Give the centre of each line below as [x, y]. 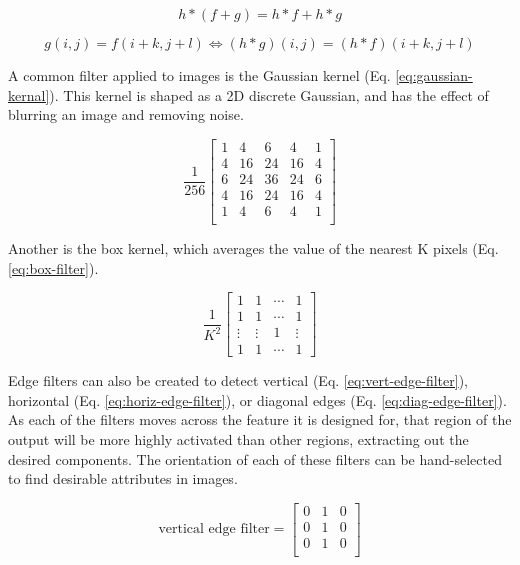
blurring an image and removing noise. [126, 114]
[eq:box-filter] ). [53, 267]
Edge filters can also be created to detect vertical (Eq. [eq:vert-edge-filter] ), [238, 380]
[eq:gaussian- [434, 75]
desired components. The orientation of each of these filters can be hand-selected [255, 458]
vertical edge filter [214, 529]
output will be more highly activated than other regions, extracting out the [238, 439]
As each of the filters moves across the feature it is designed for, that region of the [260, 419]
